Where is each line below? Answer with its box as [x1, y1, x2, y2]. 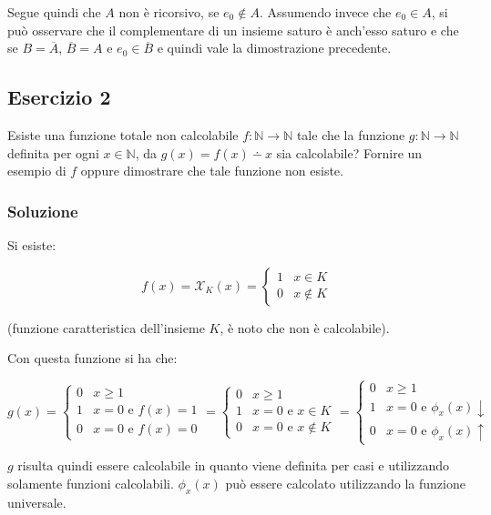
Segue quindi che [7, 3, 101, 21]
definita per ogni [7, 143, 99, 162]
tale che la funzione [296, 125, 405, 144]
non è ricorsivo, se [118, 3, 220, 21]
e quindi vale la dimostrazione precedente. [157, 38, 392, 57]
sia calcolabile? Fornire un [276, 143, 423, 162]
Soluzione [7, 199, 78, 222]
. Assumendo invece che [259, 3, 392, 21]
